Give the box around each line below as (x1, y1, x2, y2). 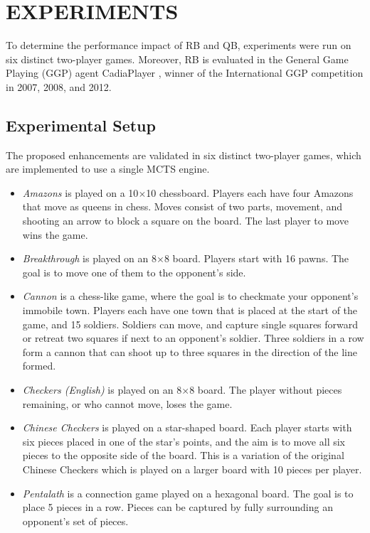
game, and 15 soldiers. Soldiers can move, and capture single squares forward (22, 316, 359, 331)
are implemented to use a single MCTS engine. (6, 161, 210, 176)
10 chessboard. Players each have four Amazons (146, 185, 354, 200)
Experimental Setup (6, 114, 156, 136)
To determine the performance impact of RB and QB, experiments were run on (6, 38, 351, 53)
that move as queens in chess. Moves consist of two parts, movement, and (22, 199, 343, 214)
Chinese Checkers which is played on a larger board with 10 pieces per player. (22, 461, 362, 476)
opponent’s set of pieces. (22, 513, 129, 528)
